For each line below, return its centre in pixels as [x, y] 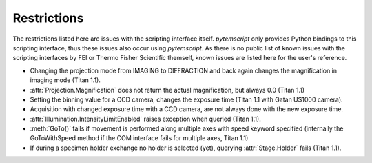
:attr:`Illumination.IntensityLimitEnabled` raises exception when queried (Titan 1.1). [145, 119]
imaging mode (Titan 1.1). [65, 80]
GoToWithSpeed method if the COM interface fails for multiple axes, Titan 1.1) [139, 138]
